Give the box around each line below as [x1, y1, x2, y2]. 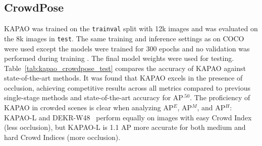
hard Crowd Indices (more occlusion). [4, 131, 121, 142]
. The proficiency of [190, 92, 250, 103]
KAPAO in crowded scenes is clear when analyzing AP [4, 102, 174, 113]
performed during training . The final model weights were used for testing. [4, 53, 234, 63]
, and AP [197, 102, 226, 113]
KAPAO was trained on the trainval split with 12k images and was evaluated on [4, 23, 258, 34]
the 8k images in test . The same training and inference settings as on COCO [4, 33, 244, 43]
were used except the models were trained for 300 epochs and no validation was [4, 43, 250, 53]
